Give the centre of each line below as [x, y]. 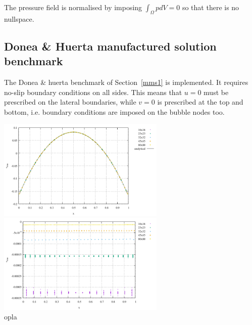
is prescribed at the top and [200, 102]
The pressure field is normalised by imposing [73, 7]
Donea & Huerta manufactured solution [110, 46]
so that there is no [211, 7]
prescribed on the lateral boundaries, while [70, 102]
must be [216, 92]
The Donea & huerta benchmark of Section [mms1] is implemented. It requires [126, 82]
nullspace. [19, 18]
